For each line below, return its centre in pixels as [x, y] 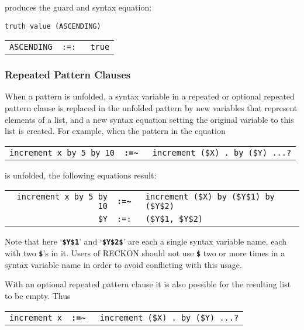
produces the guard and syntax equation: [78, 7]
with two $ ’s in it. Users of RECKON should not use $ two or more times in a [145, 253]
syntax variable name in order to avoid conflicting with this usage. [123, 264]
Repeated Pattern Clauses [68, 75]
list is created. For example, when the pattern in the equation [115, 131]
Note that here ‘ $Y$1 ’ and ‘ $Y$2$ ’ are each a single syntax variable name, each [146, 241]
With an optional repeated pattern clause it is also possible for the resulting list [148, 284]
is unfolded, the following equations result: [81, 175]
